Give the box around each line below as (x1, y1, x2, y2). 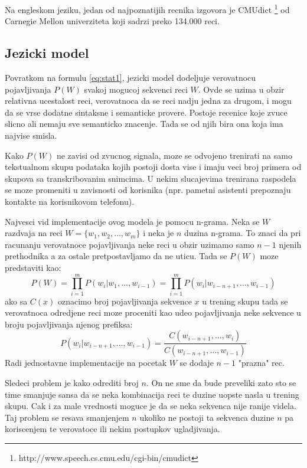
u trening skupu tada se (202, 294, 288, 307)
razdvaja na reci (5, 227, 63, 239)
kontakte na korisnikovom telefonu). (5, 195, 135, 207)
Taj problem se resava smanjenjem (5, 411, 129, 423)
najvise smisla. (5, 129, 57, 142)
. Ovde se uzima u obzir (198, 83, 285, 95)
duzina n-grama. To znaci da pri (184, 227, 301, 239)
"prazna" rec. (238, 356, 285, 369)
